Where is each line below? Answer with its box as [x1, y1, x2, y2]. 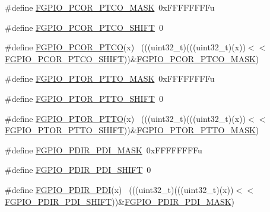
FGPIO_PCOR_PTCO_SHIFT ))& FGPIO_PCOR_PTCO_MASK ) [5, 52, 259, 65]
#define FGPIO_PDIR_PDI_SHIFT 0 [5, 163, 151, 176]
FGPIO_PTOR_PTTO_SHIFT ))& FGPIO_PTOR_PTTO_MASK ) [5, 124, 259, 136]
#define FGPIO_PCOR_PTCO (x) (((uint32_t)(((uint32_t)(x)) [5, 41, 246, 53]
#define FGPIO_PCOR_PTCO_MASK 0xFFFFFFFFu [5, 1, 215, 13]
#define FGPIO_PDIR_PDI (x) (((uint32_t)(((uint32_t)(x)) [5, 183, 234, 195]
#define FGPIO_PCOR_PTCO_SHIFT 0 [5, 21, 163, 33]
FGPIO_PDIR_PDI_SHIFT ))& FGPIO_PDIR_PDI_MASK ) [5, 195, 235, 207]
